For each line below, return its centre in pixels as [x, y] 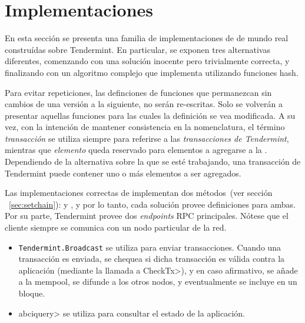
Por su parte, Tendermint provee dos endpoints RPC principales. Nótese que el [147, 216]
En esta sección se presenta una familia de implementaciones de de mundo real [147, 38]
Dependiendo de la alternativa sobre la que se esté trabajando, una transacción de [153, 161]
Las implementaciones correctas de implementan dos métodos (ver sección [139, 193]
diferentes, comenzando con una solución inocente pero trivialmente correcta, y [147, 61]
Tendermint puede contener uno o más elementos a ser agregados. [123, 173]
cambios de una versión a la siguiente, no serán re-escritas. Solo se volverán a [144, 104]
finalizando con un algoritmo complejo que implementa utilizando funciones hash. [152, 72]
